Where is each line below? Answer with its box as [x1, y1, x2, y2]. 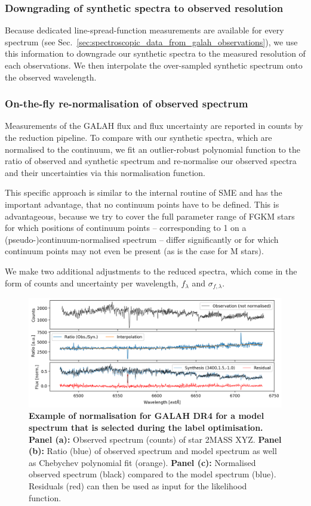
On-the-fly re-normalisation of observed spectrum [5, 96, 248, 111]
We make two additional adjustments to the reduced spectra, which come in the [5, 264, 297, 277]
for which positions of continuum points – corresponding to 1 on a [5, 221, 247, 234]
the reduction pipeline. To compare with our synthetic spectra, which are [5, 131, 272, 143]
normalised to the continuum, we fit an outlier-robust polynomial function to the [5, 143, 300, 155]
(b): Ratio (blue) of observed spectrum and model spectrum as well [29, 445, 277, 457]
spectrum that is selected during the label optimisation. [29, 421, 263, 434]
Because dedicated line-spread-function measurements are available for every [5, 24, 284, 36]
